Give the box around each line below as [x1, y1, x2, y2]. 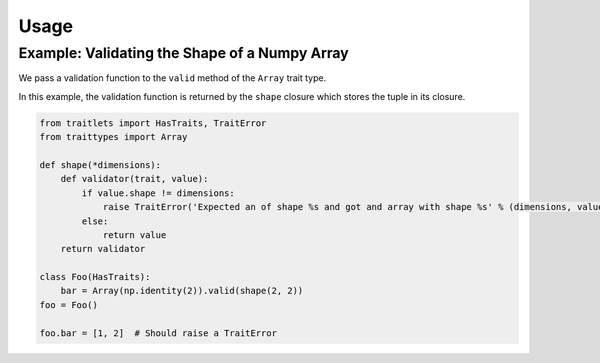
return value [102, 229, 167, 240]
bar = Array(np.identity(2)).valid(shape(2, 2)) [60, 285, 304, 297]
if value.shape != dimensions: [81, 187, 235, 199]
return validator [60, 243, 146, 255]
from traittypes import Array [39, 131, 188, 143]
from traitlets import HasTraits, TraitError [39, 117, 267, 129]
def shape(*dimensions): [39, 159, 162, 170]
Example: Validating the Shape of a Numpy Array [18, 44, 349, 62]
